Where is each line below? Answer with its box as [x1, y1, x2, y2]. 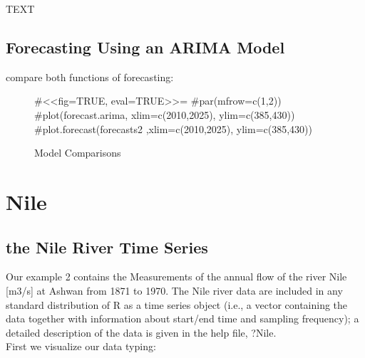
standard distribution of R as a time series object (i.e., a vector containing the [6, 297, 348, 312]
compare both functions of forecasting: [6, 69, 174, 84]
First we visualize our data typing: [6, 339, 156, 354]
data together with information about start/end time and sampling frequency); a [6, 311, 359, 326]
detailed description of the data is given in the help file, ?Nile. [6, 325, 277, 339]
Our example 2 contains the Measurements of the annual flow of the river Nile [6, 269, 347, 284]
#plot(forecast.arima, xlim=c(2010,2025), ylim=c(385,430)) [34, 107, 295, 122]
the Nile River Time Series [6, 236, 208, 258]
